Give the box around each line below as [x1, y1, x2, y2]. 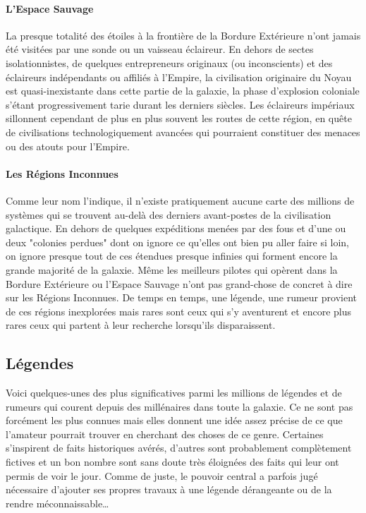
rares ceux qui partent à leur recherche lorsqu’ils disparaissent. [6, 318, 276, 332]
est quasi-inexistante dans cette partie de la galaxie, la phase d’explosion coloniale [6, 83, 360, 98]
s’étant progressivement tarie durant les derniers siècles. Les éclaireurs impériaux [6, 97, 355, 111]
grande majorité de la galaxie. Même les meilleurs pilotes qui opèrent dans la [6, 262, 338, 277]
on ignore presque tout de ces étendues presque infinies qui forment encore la [6, 248, 338, 263]
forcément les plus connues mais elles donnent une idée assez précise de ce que [6, 413, 343, 428]
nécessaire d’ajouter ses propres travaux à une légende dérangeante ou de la [6, 482, 332, 497]
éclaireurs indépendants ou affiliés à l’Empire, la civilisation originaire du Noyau [6, 69, 352, 84]
